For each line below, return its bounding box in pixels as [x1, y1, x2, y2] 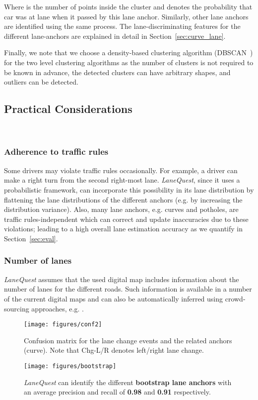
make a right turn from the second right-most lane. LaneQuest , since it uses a [4, 175, 240, 185]
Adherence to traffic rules [4, 145, 109, 158]
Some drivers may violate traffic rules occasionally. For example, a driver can [4, 165, 238, 175]
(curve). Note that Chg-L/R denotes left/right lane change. [24, 345, 204, 355]
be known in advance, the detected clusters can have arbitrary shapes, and [4, 67, 231, 77]
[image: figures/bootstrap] [24, 362, 117, 370]
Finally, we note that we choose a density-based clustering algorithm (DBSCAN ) [4, 47, 253, 58]
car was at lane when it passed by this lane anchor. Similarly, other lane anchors [4, 11, 249, 21]
